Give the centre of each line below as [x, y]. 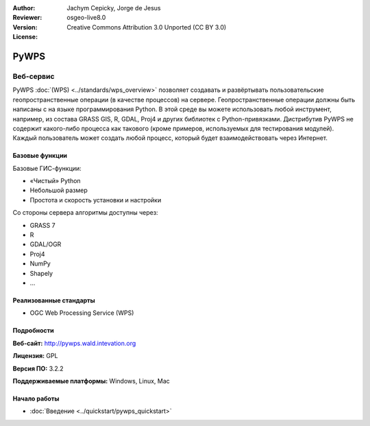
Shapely [41, 273]
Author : [24, 8]
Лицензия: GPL [35, 356]
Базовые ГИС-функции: [47, 168]
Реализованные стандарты [54, 300]
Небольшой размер [59, 190]
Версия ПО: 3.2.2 [38, 368]
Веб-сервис [34, 76]
